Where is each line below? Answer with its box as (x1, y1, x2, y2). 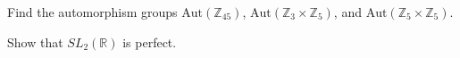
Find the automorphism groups (7, 3, 178, 21)
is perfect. (122, 32, 177, 51)
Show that (7, 32, 63, 51)
